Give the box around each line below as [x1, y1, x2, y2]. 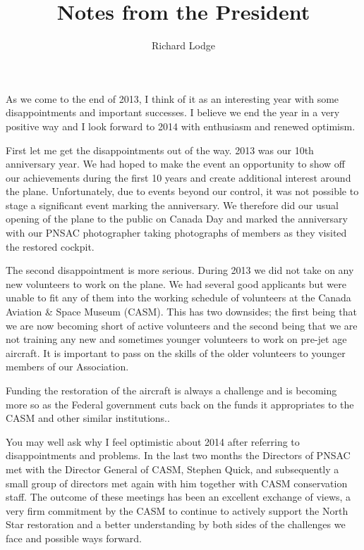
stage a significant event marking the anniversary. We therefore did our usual [6, 197, 339, 212]
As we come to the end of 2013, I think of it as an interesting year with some [6, 91, 339, 106]
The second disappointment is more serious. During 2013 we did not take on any [6, 263, 354, 277]
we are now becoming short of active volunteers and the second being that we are [6, 318, 358, 332]
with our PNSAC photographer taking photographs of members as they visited [6, 225, 347, 240]
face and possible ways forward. [6, 530, 142, 545]
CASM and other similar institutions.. [6, 411, 170, 425]
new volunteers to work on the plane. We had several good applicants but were [6, 276, 346, 291]
